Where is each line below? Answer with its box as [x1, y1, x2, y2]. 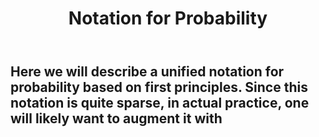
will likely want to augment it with [10, 110, 223, 127]
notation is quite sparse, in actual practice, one [10, 95, 310, 112]
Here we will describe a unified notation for [10, 63, 285, 81]
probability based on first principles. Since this [10, 79, 308, 96]
